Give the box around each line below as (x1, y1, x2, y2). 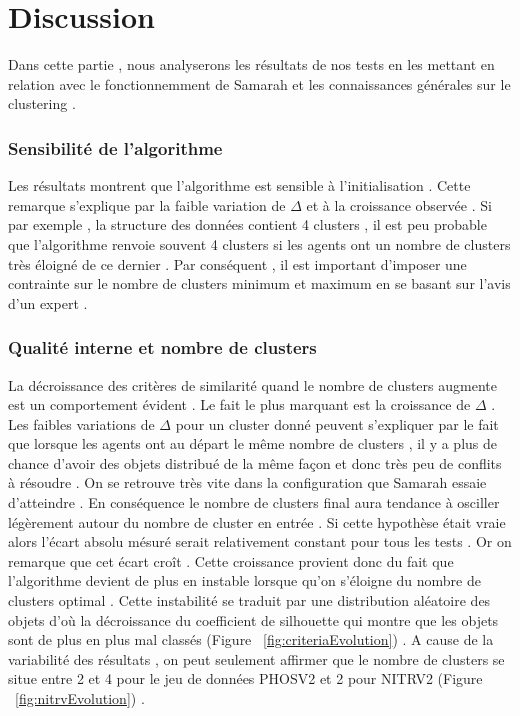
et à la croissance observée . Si (306, 194, 492, 215)
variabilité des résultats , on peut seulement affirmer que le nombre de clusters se (8, 648, 505, 669)
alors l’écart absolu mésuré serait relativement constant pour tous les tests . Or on (8, 531, 512, 552)
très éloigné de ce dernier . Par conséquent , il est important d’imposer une (8, 253, 467, 274)
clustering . (8, 93, 76, 114)
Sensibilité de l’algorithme (8, 135, 223, 160)
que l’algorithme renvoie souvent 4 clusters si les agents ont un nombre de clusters (8, 233, 511, 254)
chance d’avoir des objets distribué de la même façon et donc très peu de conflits (8, 452, 502, 473)
